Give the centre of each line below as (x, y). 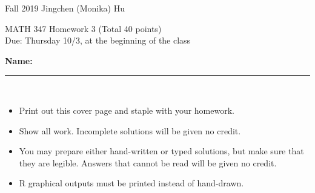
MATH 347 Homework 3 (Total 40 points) (83, 28)
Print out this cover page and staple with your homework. (127, 110)
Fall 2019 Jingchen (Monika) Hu (65, 8)
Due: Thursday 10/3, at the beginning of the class (98, 40)
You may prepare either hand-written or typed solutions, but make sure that (161, 151)
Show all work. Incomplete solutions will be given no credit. (130, 130)
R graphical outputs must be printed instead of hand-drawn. (131, 183)
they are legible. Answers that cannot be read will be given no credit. (148, 162)
